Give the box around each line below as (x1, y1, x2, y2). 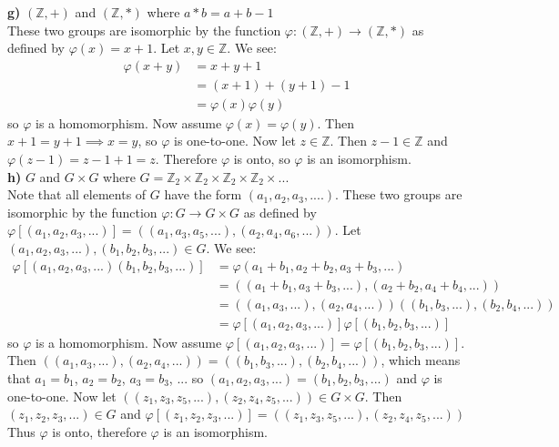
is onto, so (233, 149, 290, 168)
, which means (381, 350, 461, 370)
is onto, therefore (52, 422, 147, 441)
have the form (164, 185, 242, 204)
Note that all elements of (7, 185, 147, 204)
